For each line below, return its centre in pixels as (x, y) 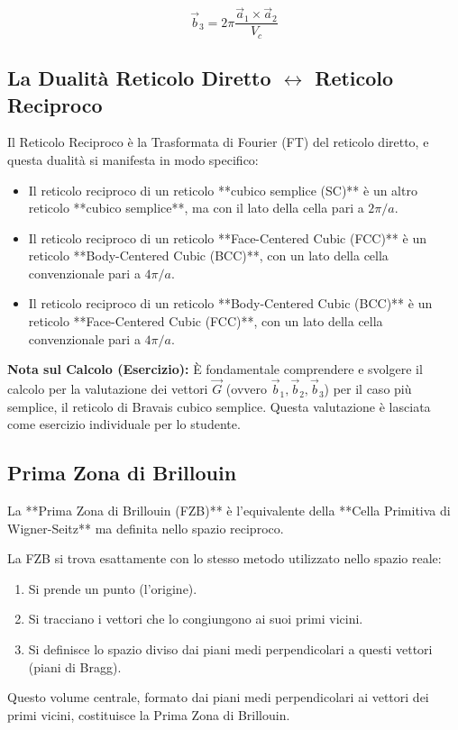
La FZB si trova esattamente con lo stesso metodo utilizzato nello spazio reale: (224, 558)
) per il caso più (368, 389)
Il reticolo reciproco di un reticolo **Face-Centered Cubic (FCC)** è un (227, 237)
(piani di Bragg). (75, 666)
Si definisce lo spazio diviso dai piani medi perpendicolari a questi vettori (230, 649)
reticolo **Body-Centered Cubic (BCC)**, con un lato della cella (208, 255)
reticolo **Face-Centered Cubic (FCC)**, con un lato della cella (206, 321)
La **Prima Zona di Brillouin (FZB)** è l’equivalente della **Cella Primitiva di (229, 511)
